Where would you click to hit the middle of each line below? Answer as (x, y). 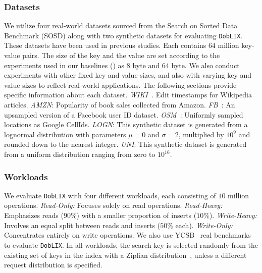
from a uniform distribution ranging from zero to (80, 154)
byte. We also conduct (205, 65)
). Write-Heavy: (233, 215)
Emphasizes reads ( (34, 215)
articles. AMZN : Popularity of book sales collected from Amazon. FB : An (120, 105)
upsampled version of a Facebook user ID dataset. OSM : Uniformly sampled (124, 114)
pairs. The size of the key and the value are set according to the (121, 55)
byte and (146, 65)
